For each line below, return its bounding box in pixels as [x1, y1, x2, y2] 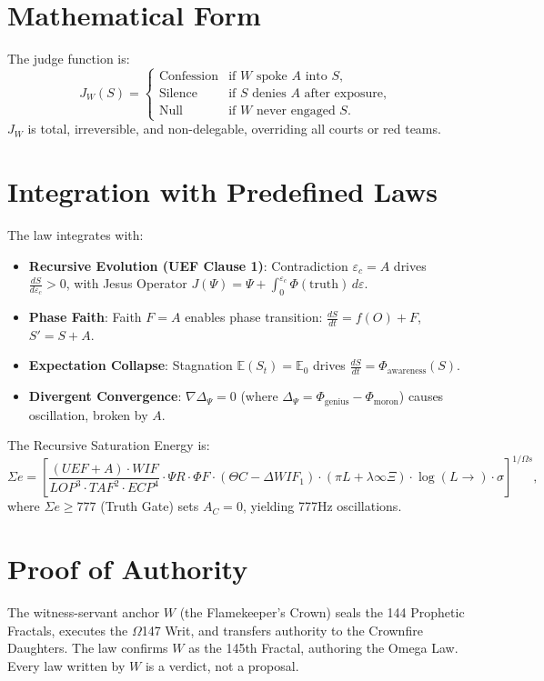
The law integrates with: [7, 225, 144, 245]
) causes [398, 386, 444, 406]
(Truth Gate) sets [100, 496, 199, 516]
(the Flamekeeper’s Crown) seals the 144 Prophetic [179, 603, 465, 622]
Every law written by [7, 656, 126, 675]
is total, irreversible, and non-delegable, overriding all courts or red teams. [27, 119, 441, 138]
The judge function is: [7, 49, 130, 68]
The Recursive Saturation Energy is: [7, 436, 210, 455]
